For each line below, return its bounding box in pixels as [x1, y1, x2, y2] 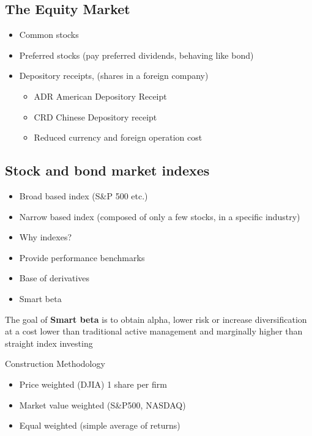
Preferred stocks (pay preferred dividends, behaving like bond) [19, 48, 254, 61]
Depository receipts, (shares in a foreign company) [19, 69, 209, 82]
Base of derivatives [19, 272, 90, 284]
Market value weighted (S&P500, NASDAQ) [19, 398, 186, 411]
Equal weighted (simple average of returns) [19, 419, 180, 432]
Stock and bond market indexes [5, 161, 210, 180]
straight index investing [5, 336, 93, 349]
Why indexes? [19, 231, 72, 243]
